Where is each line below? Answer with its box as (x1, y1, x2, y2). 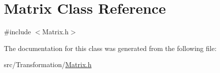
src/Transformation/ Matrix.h (4, 59, 92, 70)
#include (4, 26, 31, 37)
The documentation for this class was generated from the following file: (4, 43, 217, 53)
